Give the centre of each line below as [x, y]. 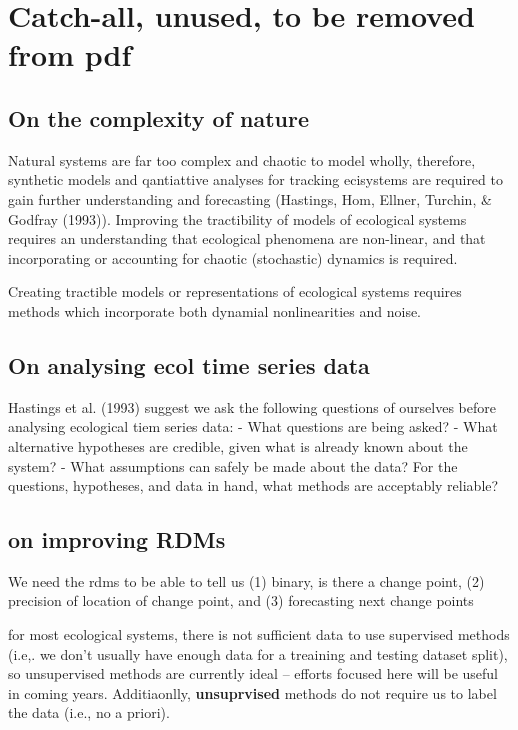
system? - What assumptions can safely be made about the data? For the [233, 465]
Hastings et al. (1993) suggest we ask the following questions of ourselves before [252, 406]
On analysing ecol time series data [189, 364]
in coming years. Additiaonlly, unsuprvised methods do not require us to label [252, 692]
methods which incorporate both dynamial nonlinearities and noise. [215, 310]
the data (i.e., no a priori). [89, 712]
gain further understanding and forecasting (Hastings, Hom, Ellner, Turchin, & [250, 198]
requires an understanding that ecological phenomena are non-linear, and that [247, 238]
